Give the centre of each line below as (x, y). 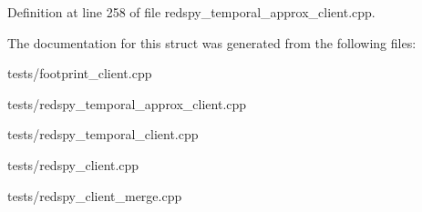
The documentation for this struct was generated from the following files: (212, 42)
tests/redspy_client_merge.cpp (95, 195)
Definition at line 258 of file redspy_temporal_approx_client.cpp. (191, 12)
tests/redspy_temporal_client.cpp (103, 134)
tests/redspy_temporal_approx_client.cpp (127, 103)
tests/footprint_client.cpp (80, 73)
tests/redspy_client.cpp (73, 164)
